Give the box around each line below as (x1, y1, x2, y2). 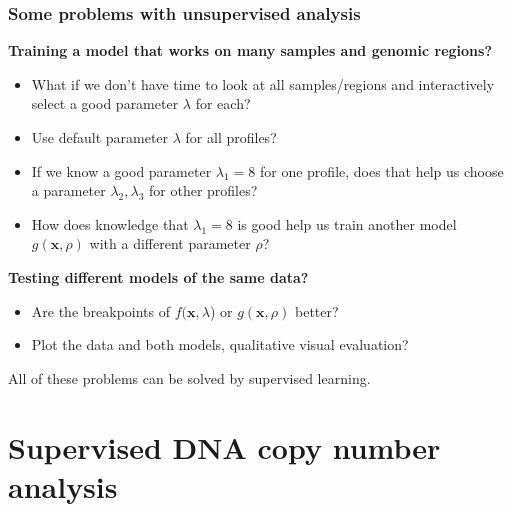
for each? (195, 93, 251, 114)
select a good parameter (31, 93, 179, 114)
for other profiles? (149, 180, 258, 201)
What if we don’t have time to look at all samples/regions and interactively (31, 73, 495, 94)
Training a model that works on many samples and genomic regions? (8, 40, 492, 61)
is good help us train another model (237, 213, 457, 234)
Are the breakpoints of (31, 300, 171, 321)
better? (294, 300, 339, 321)
